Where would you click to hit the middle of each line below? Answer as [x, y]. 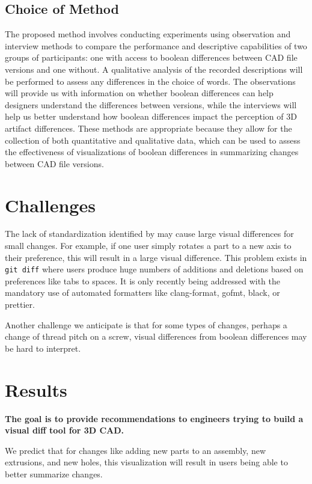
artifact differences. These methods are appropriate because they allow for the [148, 128]
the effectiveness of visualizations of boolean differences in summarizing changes [152, 152]
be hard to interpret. [43, 348]
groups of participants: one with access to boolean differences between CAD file [151, 57]
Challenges [50, 205]
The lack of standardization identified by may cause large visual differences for [149, 234]
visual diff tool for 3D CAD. [65, 430]
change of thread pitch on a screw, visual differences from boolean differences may [156, 336]
